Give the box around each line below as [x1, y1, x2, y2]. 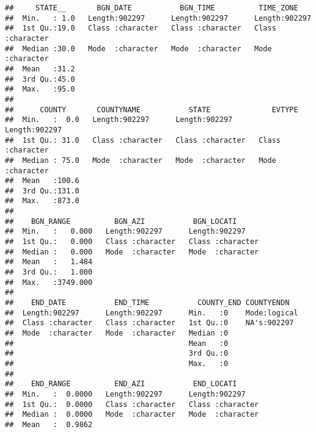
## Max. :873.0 [5, 196, 79, 206]
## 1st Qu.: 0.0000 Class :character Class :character [5, 400, 259, 409]
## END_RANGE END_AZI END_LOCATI [5, 380, 237, 389]
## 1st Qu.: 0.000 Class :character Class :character [5, 237, 259, 247]
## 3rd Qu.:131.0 [5, 186, 79, 195]
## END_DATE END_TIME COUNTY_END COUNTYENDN [5, 298, 290, 308]
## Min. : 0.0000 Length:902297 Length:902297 [5, 389, 246, 398]
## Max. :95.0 [5, 85, 75, 94]
